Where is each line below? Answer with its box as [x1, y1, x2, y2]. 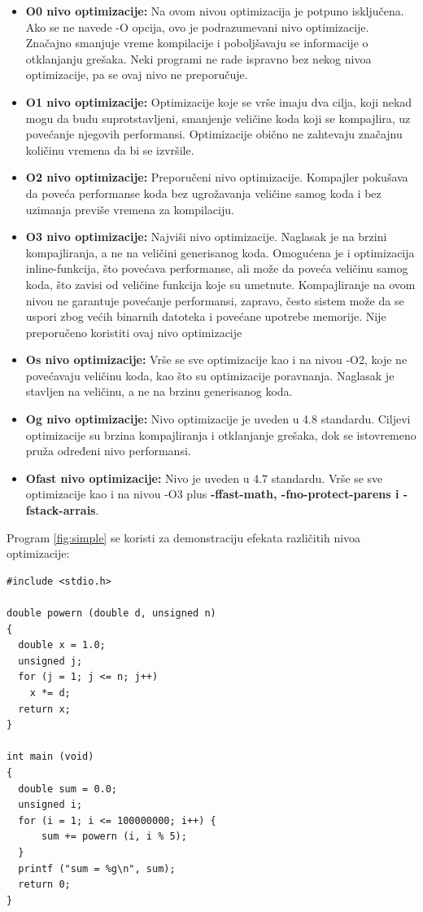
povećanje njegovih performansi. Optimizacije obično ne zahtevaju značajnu [25, 125, 403, 142]
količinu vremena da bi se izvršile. [25, 141, 194, 158]
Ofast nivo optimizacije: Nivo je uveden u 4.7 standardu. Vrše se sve [25, 469, 383, 486]
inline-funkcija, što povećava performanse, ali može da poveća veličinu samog [25, 260, 408, 277]
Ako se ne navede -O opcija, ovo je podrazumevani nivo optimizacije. [25, 18, 369, 35]
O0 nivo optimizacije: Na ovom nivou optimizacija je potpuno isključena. [25, 2, 404, 19]
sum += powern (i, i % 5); [41, 831, 187, 843]
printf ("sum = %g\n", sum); [18, 862, 176, 875]
